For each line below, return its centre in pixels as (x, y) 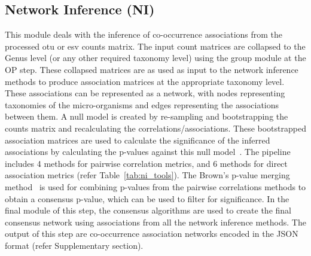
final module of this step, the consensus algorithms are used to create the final (148, 210)
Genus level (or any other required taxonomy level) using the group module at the (155, 58)
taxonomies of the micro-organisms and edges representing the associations (142, 104)
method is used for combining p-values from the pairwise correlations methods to (155, 186)
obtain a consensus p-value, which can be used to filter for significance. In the (147, 198)
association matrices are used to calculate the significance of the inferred (138, 140)
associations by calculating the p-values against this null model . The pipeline (148, 152)
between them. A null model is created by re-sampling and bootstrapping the (147, 116)
